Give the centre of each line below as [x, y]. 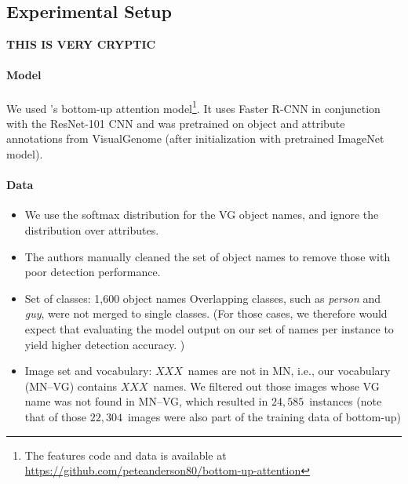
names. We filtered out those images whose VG [266, 386]
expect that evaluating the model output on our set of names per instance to [209, 328]
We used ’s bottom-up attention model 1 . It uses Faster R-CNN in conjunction [193, 107]
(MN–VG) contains [71, 386]
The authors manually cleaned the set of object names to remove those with [208, 256]
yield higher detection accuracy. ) [105, 344]
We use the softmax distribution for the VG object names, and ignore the [202, 215]
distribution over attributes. [92, 230]
